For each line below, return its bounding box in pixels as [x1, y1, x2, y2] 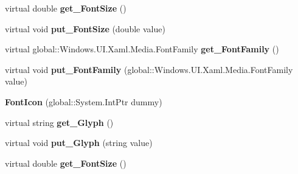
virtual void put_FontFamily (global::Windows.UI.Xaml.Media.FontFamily [5, 63, 293, 75]
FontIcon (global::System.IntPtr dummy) [5, 95, 162, 108]
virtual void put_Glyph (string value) [5, 136, 153, 149]
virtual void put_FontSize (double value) [5, 22, 165, 35]
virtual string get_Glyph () [5, 116, 114, 128]
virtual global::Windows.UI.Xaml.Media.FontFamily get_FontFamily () [5, 43, 279, 55]
